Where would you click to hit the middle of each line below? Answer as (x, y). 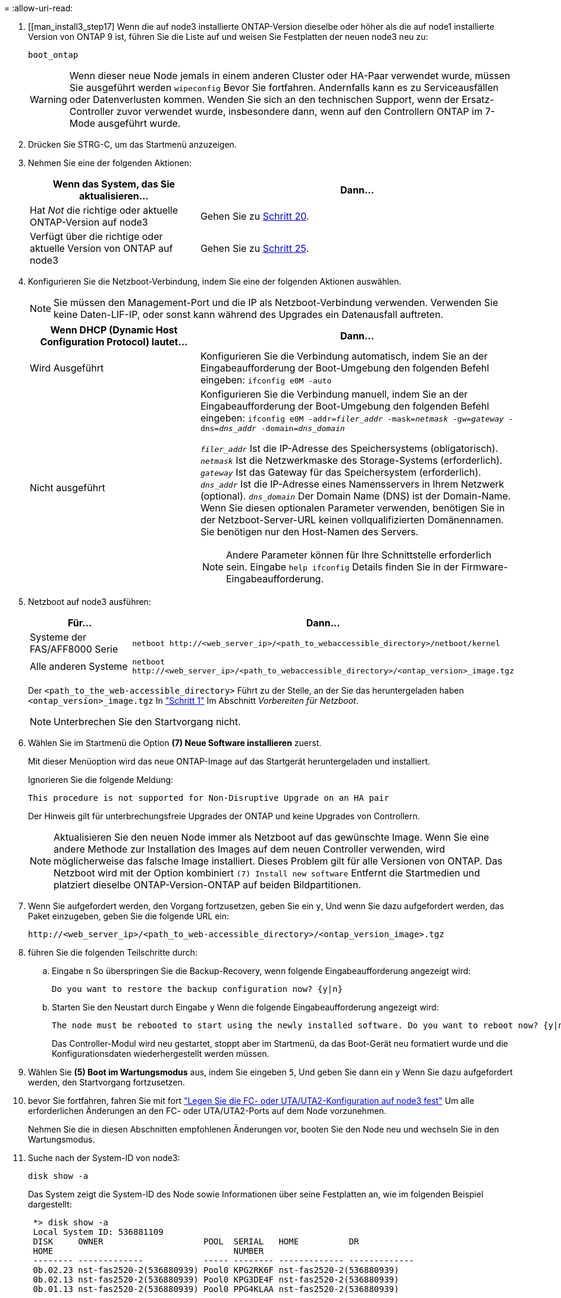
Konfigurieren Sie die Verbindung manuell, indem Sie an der (334, 394)
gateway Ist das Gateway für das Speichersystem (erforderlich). (341, 472)
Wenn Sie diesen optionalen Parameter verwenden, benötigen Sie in (352, 508)
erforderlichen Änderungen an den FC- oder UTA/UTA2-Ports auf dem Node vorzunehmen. (207, 1111)
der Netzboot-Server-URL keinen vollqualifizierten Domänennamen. (352, 520)
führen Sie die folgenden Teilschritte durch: (113, 952)
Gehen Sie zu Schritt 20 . (255, 216)
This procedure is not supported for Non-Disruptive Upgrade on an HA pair (209, 798)
